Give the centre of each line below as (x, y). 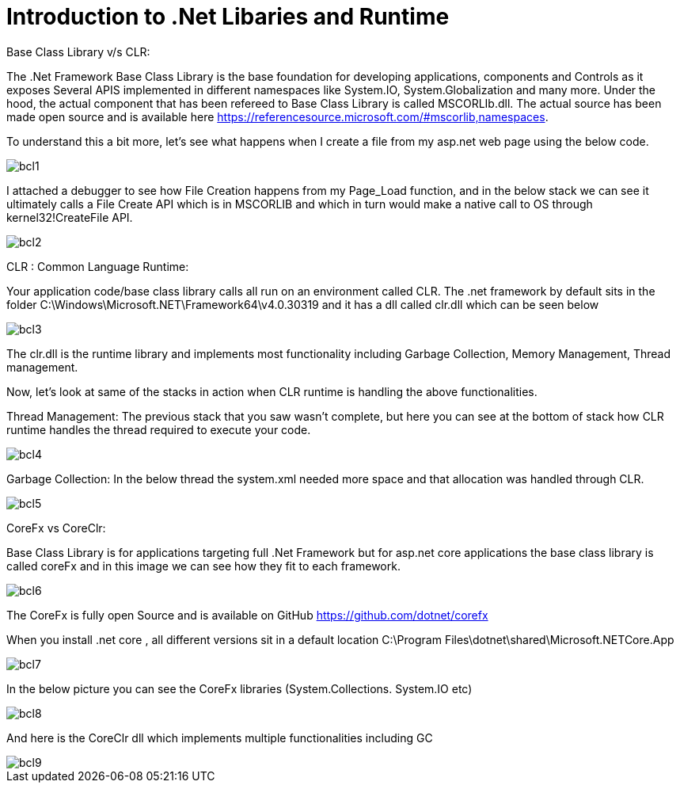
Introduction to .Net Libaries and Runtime (228, 17)
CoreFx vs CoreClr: (56, 528)
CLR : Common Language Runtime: (98, 266)
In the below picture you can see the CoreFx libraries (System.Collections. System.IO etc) (239, 688)
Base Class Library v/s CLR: (78, 51)
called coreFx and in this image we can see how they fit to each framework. (203, 566)
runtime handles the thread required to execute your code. (159, 429)
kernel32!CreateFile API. (70, 217)
